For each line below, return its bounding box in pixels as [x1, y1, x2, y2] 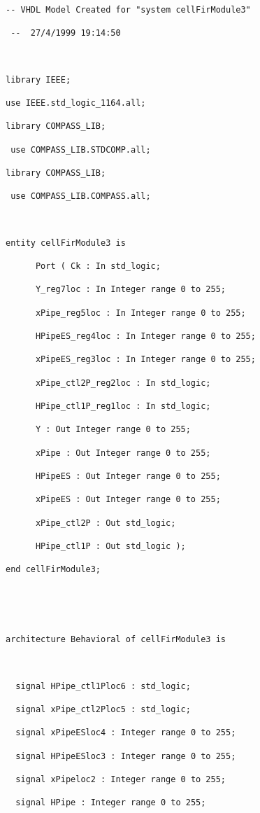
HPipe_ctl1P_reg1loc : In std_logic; [35, 401, 211, 411]
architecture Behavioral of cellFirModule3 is [6, 634, 226, 645]
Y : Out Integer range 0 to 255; [35, 424, 191, 435]
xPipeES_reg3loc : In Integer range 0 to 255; [35, 354, 256, 365]
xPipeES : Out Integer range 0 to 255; [35, 494, 221, 505]
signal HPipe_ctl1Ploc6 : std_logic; [15, 681, 191, 691]
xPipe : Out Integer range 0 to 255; [35, 447, 211, 458]
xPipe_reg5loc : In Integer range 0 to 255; [35, 307, 246, 318]
